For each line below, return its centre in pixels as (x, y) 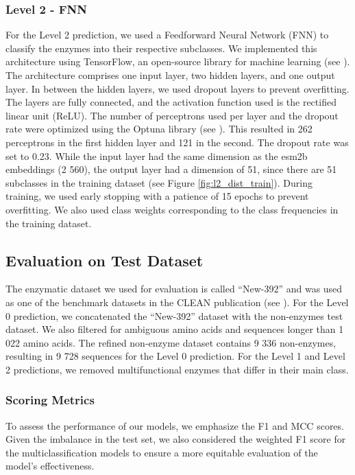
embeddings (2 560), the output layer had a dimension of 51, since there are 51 (171, 169)
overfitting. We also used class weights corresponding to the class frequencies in (172, 209)
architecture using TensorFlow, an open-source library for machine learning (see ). (178, 61)
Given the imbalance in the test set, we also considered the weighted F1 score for (176, 439)
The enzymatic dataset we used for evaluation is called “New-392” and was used (174, 289)
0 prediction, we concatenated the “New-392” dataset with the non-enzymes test (174, 315)
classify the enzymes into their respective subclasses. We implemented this (161, 48)
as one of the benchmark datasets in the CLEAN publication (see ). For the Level (177, 302)
